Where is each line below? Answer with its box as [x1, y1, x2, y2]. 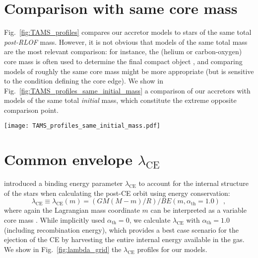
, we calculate [129, 215, 171, 225]
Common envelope [4, 149, 132, 170]
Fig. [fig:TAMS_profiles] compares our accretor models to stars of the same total [4, 27, 252, 37]
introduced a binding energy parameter [4, 178, 123, 188]
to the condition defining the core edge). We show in [4, 76, 163, 86]
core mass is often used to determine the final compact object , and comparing [4, 56, 243, 66]
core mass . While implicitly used [4, 215, 105, 225]
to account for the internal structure [138, 178, 249, 188]
